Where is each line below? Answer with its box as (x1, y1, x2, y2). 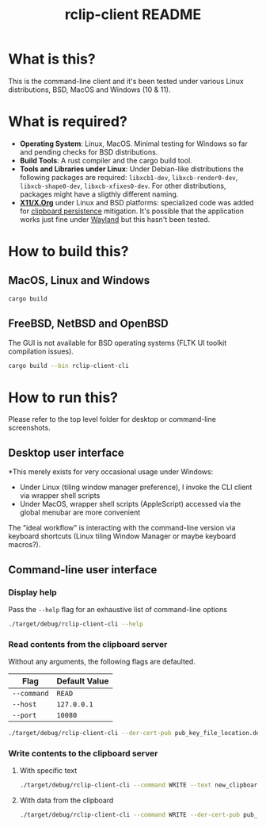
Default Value (56, 676, 109, 687)
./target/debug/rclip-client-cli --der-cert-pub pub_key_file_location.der (8, 729, 264, 737)
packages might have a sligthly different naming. (19, 189, 179, 199)
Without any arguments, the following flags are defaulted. (8, 657, 196, 667)
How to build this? (8, 243, 129, 261)
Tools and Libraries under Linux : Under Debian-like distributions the (19, 164, 244, 174)
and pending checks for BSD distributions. (19, 147, 158, 156)
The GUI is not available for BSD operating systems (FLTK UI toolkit (8, 338, 227, 347)
